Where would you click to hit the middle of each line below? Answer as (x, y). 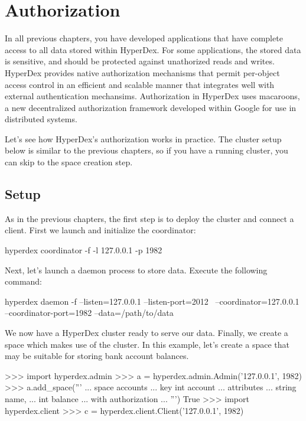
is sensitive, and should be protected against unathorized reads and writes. (140, 61)
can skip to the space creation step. (69, 162)
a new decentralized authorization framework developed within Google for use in (151, 107)
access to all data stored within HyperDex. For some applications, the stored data (153, 49)
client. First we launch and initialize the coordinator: (100, 230)
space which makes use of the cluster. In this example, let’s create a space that (147, 344)
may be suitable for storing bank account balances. (97, 356)
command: (23, 281)
